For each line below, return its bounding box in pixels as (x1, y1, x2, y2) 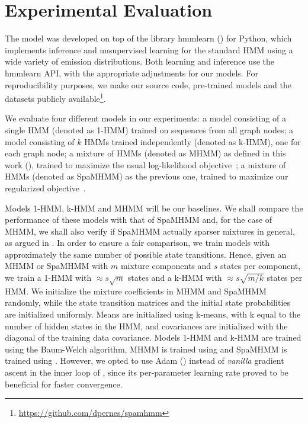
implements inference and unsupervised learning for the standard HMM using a (5, 43, 293, 56)
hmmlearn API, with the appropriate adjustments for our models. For (5, 66, 258, 79)
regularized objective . (5, 181, 86, 194)
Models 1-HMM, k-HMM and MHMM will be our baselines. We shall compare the (5, 201, 303, 214)
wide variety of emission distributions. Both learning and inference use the (5, 55, 274, 68)
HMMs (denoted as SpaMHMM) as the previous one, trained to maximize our (5, 170, 288, 182)
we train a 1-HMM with (5, 271, 92, 284)
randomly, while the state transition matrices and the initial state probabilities (5, 296, 291, 309)
